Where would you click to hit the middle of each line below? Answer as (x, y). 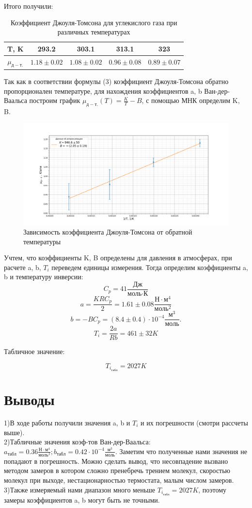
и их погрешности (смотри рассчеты (194, 422)
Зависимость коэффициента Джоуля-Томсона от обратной (108, 232)
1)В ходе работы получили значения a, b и (67, 422)
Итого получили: (29, 6)
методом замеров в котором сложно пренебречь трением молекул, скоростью (117, 470)
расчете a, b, (23, 267)
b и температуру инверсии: (44, 277)
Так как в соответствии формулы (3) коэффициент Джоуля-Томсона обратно (116, 81)
